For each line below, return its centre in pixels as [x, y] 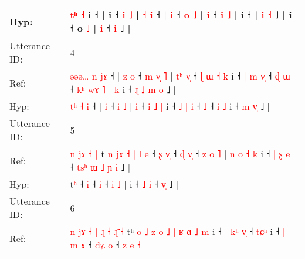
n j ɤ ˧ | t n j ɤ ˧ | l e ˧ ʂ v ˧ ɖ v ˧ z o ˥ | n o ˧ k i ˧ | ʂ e [180, 153]
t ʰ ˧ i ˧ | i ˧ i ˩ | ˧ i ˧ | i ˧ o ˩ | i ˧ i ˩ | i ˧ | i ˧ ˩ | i [181, 14]
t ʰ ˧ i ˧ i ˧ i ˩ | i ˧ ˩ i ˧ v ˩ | [124, 184]
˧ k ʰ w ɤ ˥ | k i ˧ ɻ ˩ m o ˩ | [123, 89]
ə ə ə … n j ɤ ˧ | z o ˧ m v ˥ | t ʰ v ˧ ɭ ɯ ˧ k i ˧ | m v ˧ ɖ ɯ [180, 76]
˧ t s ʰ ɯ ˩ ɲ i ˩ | [100, 167]
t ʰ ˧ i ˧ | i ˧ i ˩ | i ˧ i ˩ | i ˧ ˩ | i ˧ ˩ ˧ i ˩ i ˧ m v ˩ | [170, 106]
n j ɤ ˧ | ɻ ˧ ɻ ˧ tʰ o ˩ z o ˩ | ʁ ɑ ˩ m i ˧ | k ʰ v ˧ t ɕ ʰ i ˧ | [178, 231]
